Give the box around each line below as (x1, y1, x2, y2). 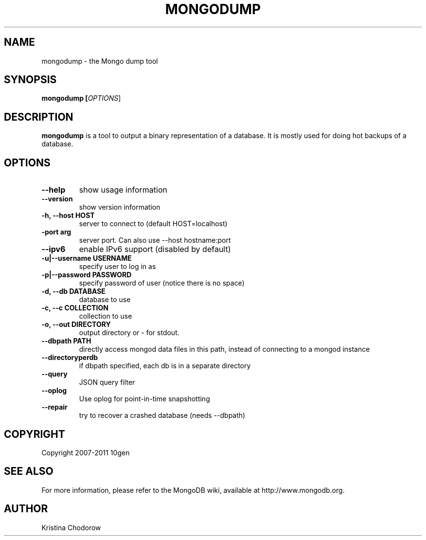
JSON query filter (79, 378, 135, 387)
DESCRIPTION (4, 110, 73, 123)
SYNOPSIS (4, 73, 57, 86)
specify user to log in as (79, 262, 156, 271)
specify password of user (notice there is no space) (79, 279, 245, 288)
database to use (79, 295, 131, 304)
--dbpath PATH (41, 337, 91, 345)
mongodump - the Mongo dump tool (41, 56, 158, 65)
